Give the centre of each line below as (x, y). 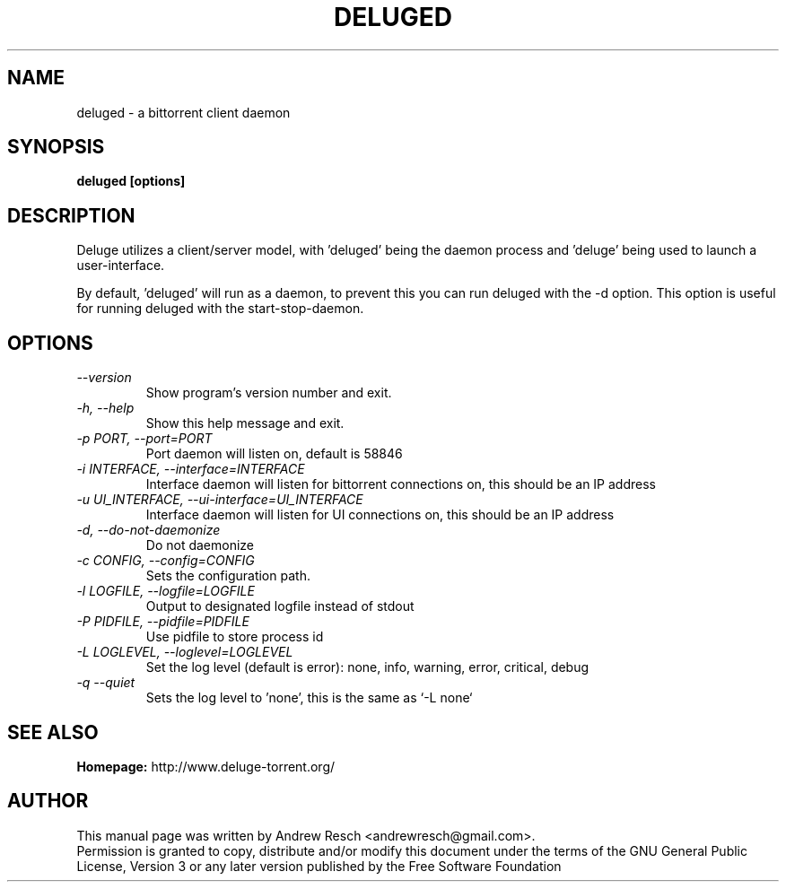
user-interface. (121, 266)
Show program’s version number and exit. (269, 393)
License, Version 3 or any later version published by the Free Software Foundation (319, 866)
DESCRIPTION (71, 215)
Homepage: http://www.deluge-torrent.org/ (206, 766)
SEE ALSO (53, 732)
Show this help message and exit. (245, 423)
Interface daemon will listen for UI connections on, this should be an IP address (380, 515)
